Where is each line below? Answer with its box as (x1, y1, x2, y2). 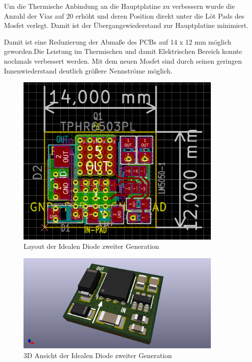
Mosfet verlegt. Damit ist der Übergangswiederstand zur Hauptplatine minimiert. (4, 20, 249, 30)
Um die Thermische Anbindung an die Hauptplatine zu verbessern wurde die (4, 1, 235, 11)
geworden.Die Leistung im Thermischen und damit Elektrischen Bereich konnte (4, 46, 242, 56)
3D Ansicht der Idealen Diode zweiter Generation (24, 350, 172, 360)
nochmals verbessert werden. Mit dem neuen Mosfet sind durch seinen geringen (4, 55, 242, 66)
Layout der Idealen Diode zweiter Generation (24, 241, 159, 251)
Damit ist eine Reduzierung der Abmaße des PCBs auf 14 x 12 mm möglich (4, 36, 231, 47)
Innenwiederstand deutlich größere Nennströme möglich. (4, 65, 173, 75)
